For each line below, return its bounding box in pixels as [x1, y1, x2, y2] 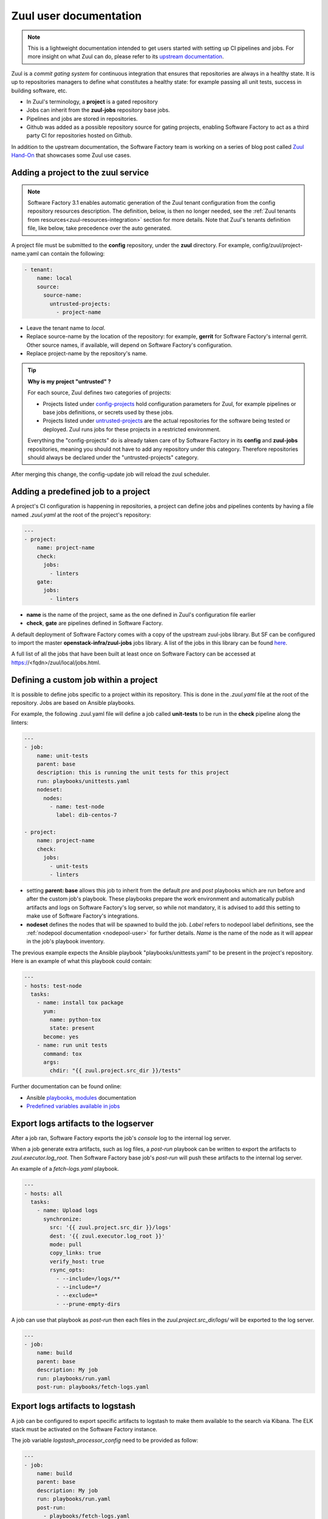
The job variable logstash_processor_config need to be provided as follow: [11, 1437, 199, 1444]
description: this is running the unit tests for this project [36, 769, 230, 776]
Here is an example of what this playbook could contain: [11, 958, 152, 965]
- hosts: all [24, 1190, 63, 1197]
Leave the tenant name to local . [26, 324, 106, 331]
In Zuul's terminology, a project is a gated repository [26, 98, 158, 105]
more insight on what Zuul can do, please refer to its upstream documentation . [27, 53, 224, 60]
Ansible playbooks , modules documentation [26, 1094, 137, 1101]
